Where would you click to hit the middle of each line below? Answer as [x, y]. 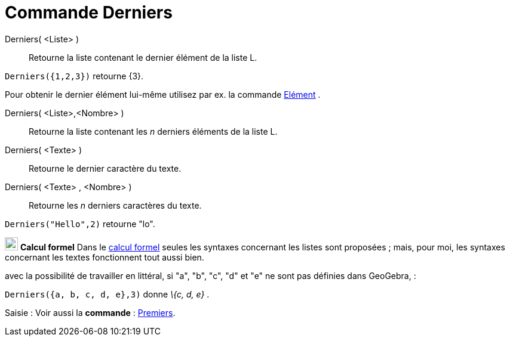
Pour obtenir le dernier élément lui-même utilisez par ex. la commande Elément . [163, 94]
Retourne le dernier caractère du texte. [105, 168]
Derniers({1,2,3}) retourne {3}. [74, 76]
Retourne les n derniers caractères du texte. [115, 205]
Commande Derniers [89, 13]
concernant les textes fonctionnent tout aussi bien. [105, 257]
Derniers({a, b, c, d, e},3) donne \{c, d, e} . [107, 294]
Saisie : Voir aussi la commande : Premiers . [90, 312]
